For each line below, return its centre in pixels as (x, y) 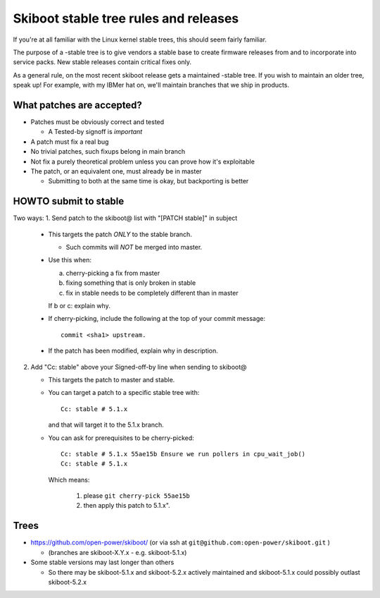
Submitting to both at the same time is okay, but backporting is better (148, 181)
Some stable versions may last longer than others (102, 562)
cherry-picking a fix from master (113, 273)
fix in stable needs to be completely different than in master (152, 293)
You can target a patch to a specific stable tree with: (124, 393)
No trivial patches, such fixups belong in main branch (108, 152)
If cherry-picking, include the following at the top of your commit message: (157, 319)
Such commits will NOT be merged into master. (134, 248)
